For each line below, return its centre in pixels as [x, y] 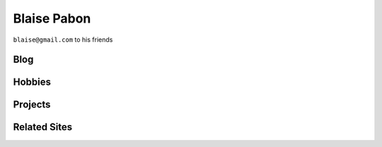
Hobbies [32, 82]
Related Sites [43, 127]
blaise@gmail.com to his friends [63, 40]
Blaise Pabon [52, 18]
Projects [32, 105]
